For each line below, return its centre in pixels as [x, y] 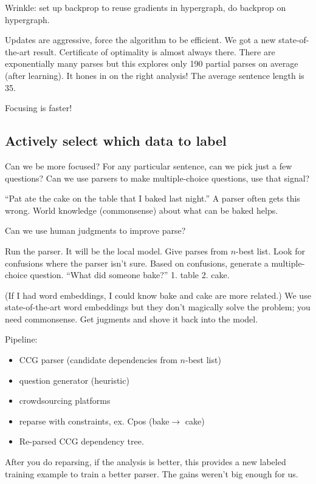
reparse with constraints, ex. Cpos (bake [94, 421]
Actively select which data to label [116, 141]
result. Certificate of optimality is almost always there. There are [154, 51]
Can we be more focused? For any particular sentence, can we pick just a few [149, 165]
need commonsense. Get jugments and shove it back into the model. [132, 319]
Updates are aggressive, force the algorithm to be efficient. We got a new [140, 40]
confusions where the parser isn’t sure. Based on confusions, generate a [137, 263]
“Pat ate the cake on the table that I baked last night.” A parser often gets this [153, 198]
